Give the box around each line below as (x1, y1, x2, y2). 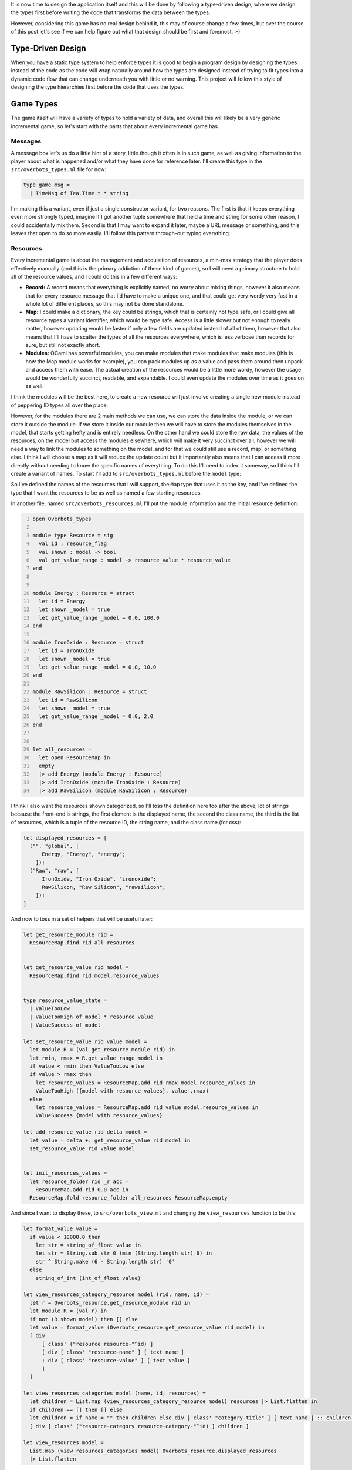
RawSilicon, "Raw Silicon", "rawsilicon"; (42, 884, 166, 891)
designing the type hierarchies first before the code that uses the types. (11, 83, 185, 91)
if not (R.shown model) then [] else (29, 1316, 138, 1322)
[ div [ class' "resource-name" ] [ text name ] (42, 1349, 184, 1355)
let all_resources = (32, 746, 92, 753)
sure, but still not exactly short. (25, 342, 100, 349)
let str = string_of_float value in (35, 1242, 141, 1249)
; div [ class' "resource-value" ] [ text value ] (42, 1357, 191, 1364)
